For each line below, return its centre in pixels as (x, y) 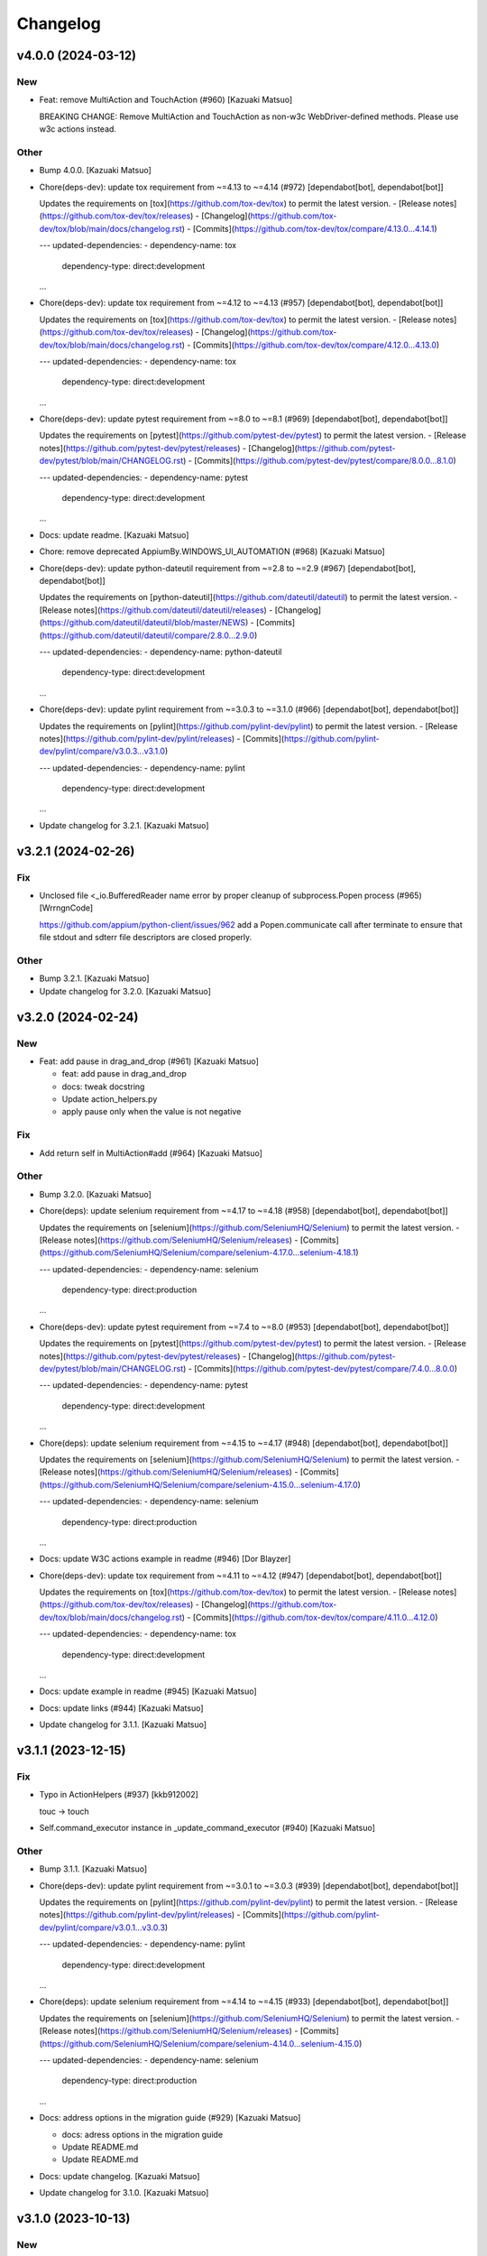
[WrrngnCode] (66, 908)
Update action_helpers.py (110, 1099)
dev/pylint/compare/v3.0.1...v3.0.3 (102, 1928)
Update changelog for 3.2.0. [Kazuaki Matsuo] (125, 991)
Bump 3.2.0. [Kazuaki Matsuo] (96, 1194)
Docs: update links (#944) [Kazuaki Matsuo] (121, 1708)
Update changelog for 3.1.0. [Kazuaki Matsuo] (124, 2193)
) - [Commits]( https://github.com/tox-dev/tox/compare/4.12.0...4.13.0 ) (311, 345)
